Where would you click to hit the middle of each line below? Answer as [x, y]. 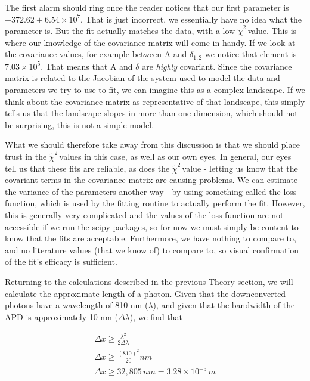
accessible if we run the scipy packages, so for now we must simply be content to [152, 226]
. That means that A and [87, 66]
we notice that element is [251, 54]
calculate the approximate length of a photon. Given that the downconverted [145, 293]
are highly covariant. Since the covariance [217, 66]
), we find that [156, 316]
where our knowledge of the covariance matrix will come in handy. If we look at [150, 42]
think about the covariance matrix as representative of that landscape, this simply [155, 101]
